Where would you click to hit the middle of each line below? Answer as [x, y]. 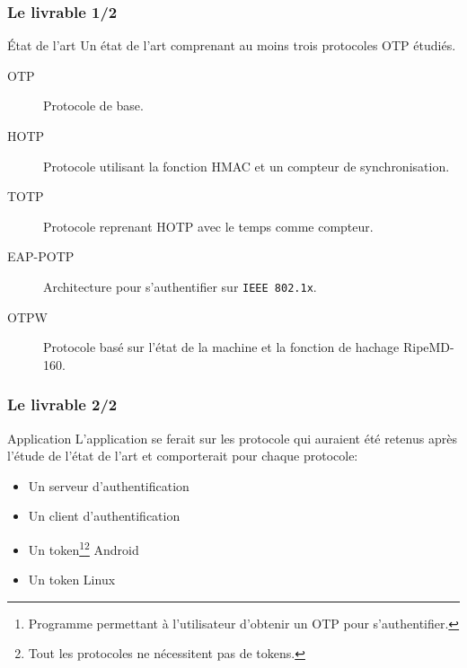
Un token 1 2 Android [84, 548]
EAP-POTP [41, 256]
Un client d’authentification [104, 516]
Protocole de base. [93, 105]
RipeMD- [428, 347]
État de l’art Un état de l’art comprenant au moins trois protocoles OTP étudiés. [232, 45]
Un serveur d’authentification [109, 485]
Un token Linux [72, 580]
